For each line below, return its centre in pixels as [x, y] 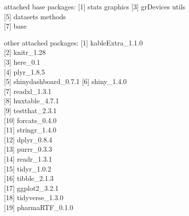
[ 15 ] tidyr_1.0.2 [28, 168]
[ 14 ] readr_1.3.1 [28, 158]
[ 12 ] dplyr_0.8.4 [28, 139]
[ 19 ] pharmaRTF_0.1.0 [39, 207]
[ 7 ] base [15, 26]
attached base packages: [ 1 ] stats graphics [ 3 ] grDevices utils [95, 6]
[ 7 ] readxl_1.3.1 [28, 91]
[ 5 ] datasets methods [35, 16]
